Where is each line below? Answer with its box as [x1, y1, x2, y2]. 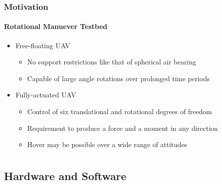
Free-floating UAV [15, 40, 70, 50]
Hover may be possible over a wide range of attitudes [27, 139, 188, 150]
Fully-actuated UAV [15, 90, 76, 100]
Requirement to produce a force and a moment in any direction [27, 123, 218, 133]
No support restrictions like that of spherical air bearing [27, 57, 196, 67]
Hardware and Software [4, 168, 127, 183]
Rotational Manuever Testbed [4, 21, 108, 31]
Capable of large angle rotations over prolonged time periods [27, 73, 210, 83]
